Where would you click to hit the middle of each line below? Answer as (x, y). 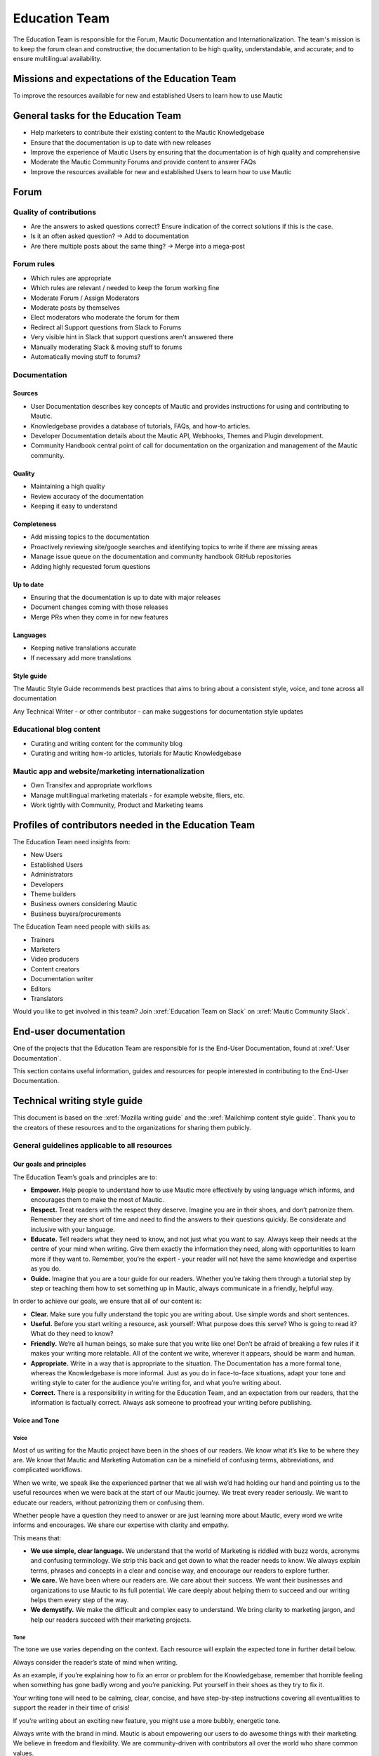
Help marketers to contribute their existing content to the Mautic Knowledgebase (147, 133)
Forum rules (34, 264)
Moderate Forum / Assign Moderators (85, 298)
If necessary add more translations (81, 657)
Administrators (52, 874)
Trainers (42, 939)
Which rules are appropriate (71, 278)
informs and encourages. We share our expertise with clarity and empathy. (121, 1525)
